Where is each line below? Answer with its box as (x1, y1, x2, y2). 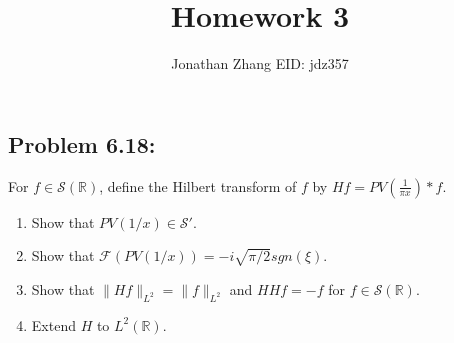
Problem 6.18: (8, 128, 156, 159)
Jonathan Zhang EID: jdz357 (171, 53, 349, 74)
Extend (31, 314, 76, 335)
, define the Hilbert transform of (99, 175, 297, 196)
